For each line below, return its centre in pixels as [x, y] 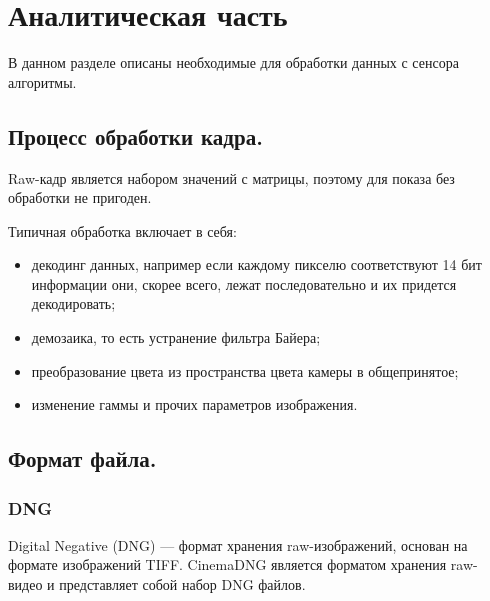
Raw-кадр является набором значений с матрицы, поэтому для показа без [231, 177]
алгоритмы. [42, 81]
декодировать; [73, 303]
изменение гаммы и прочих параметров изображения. [194, 404]
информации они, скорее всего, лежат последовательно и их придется [244, 283]
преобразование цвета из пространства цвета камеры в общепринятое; [245, 370]
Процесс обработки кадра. [135, 135]
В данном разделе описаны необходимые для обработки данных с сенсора [233, 62]
